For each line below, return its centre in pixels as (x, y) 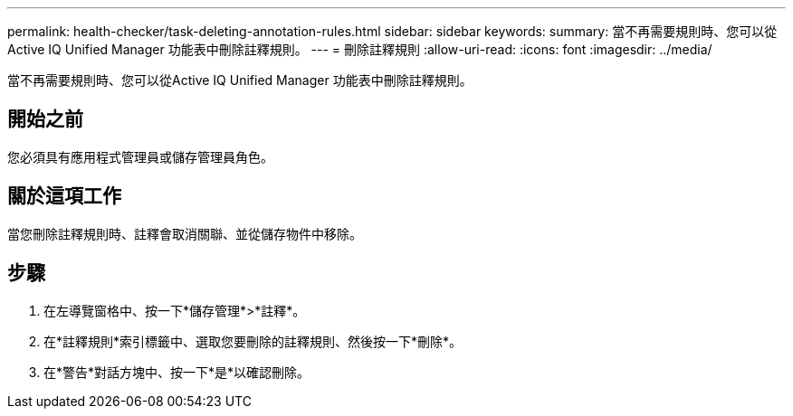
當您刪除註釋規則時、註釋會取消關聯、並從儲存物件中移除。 (185, 233)
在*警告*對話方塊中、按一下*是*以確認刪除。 (177, 372)
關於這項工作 (64, 196)
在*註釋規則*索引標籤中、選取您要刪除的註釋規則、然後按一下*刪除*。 (253, 341)
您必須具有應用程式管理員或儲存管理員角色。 (140, 156)
